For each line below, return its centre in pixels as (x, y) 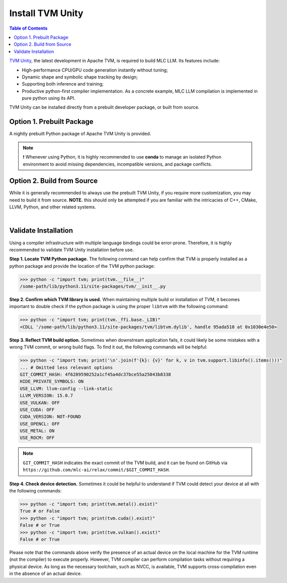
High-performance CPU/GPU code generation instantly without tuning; (95, 70)
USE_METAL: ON (37, 431)
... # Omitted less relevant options (66, 367)
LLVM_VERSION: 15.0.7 (46, 396)
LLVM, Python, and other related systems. (53, 207)
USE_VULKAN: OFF (40, 403)
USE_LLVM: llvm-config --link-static (66, 388)
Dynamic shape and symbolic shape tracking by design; (80, 77)
